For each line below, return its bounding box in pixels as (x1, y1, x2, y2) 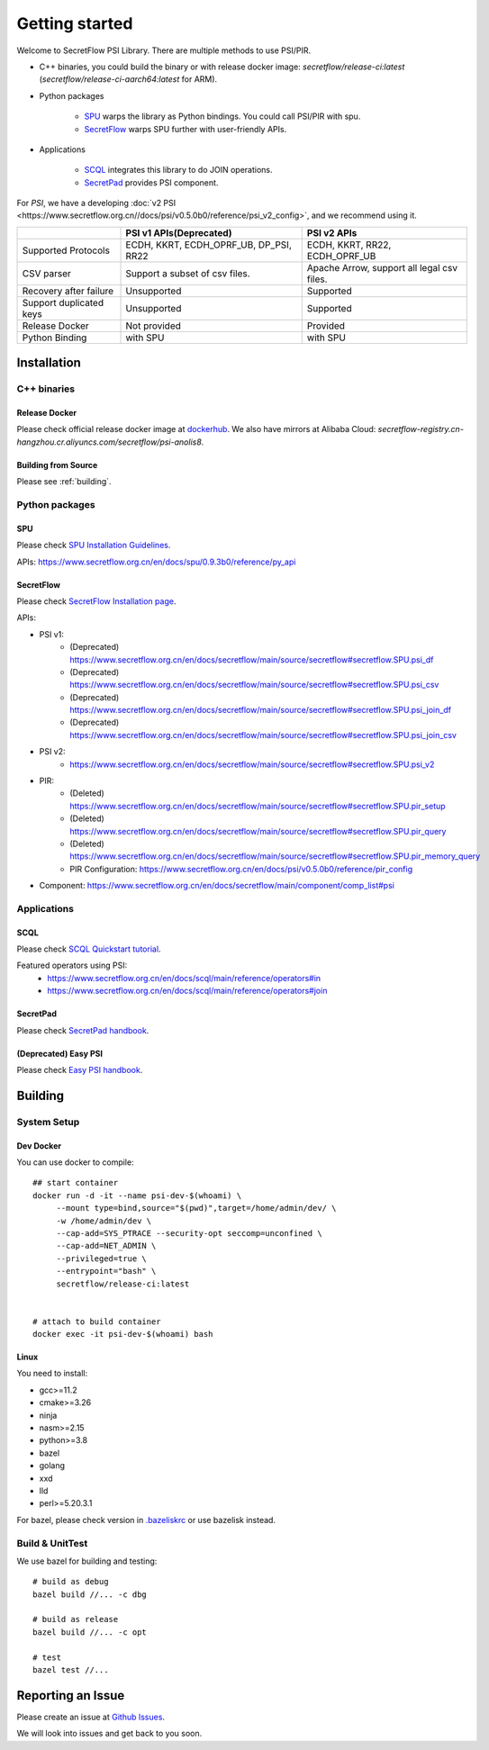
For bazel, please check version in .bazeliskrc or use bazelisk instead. (16, 1514, 276, 1525)
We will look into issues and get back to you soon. (16, 1728, 203, 1739)
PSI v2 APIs (306, 226, 358, 239)
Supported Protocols (22, 244, 110, 257)
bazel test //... (32, 1665, 109, 1675)
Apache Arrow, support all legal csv (306, 261, 458, 274)
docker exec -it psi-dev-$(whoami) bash (32, 1329, 213, 1340)
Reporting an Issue (16, 1688, 125, 1703)
